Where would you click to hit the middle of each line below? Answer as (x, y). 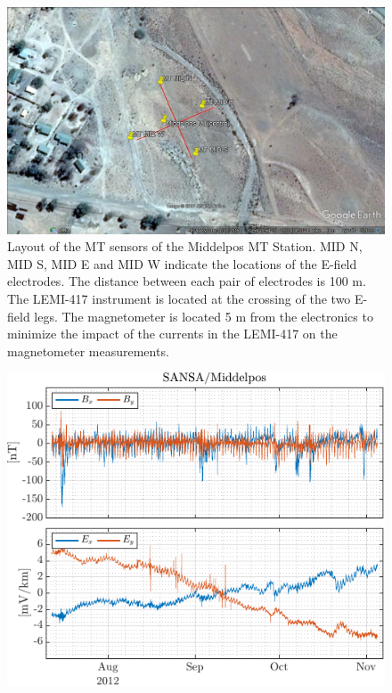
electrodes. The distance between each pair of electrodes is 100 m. (187, 281)
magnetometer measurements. (88, 351)
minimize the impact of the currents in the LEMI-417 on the (172, 334)
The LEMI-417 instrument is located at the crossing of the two (179, 299)
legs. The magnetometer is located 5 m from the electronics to (204, 316)
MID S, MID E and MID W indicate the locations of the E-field (182, 263)
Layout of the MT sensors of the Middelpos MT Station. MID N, (185, 246)
